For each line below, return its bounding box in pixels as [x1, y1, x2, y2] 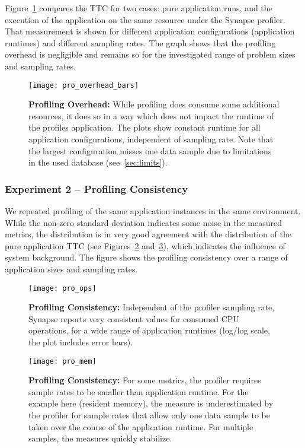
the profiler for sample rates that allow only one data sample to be [28, 409, 270, 421]
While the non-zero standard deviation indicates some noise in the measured [5, 216, 282, 228]
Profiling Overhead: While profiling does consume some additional [28, 98, 280, 110]
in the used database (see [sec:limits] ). [28, 156, 168, 169]
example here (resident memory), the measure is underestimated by [28, 397, 274, 409]
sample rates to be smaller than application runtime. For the [28, 385, 249, 398]
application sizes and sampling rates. [5, 262, 138, 275]
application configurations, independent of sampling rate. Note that [28, 133, 274, 145]
